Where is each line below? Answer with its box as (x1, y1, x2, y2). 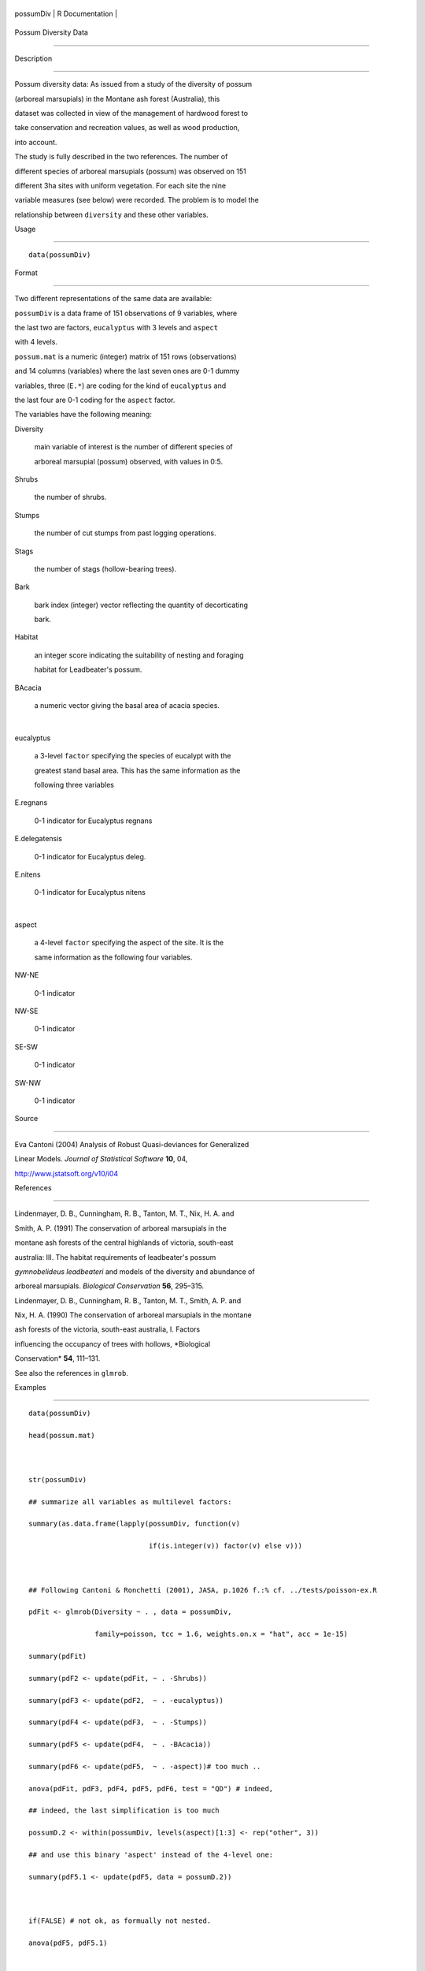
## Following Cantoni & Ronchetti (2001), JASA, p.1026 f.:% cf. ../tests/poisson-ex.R (28, 1585, 378, 1594)
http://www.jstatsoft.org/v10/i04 (14, 1168, 119, 1178)
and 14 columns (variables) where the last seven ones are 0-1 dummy (14, 367, 240, 376)
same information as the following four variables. (34, 952, 193, 962)
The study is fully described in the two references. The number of (14, 152, 228, 162)
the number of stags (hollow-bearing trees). (34, 564, 177, 573)
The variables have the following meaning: (14, 410, 153, 419)
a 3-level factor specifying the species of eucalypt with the (34, 751, 231, 761)
